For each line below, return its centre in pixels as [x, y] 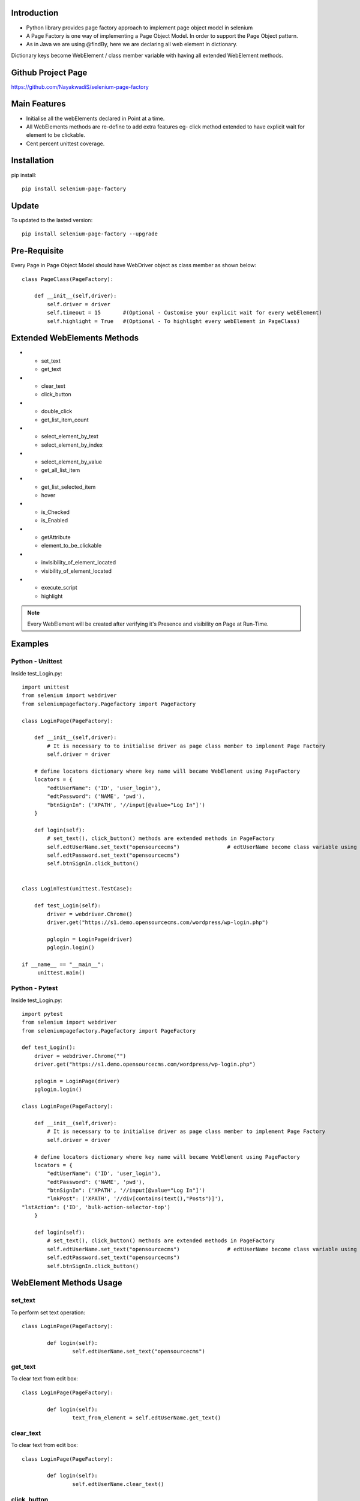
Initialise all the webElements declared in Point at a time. [95, 118]
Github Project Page [49, 72]
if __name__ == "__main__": [63, 964]
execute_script [59, 588]
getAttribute [56, 537]
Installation [32, 161]
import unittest [46, 687]
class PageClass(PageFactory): [68, 279]
